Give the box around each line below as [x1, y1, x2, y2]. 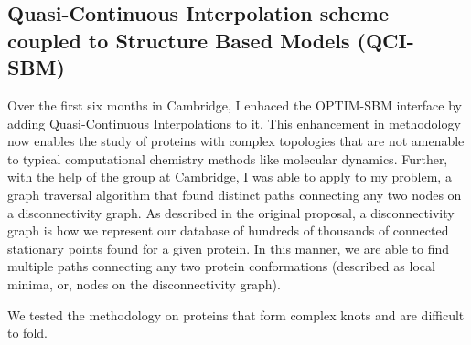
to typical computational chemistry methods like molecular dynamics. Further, [7, 149, 448, 168]
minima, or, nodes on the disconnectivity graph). [7, 274, 281, 293]
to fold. [7, 323, 48, 342]
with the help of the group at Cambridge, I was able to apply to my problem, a [7, 167, 452, 186]
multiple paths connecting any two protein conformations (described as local [7, 256, 435, 276]
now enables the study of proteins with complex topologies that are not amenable [7, 131, 465, 151]
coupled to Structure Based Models [7, 26, 350, 54]
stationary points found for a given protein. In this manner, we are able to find [7, 238, 450, 257]
